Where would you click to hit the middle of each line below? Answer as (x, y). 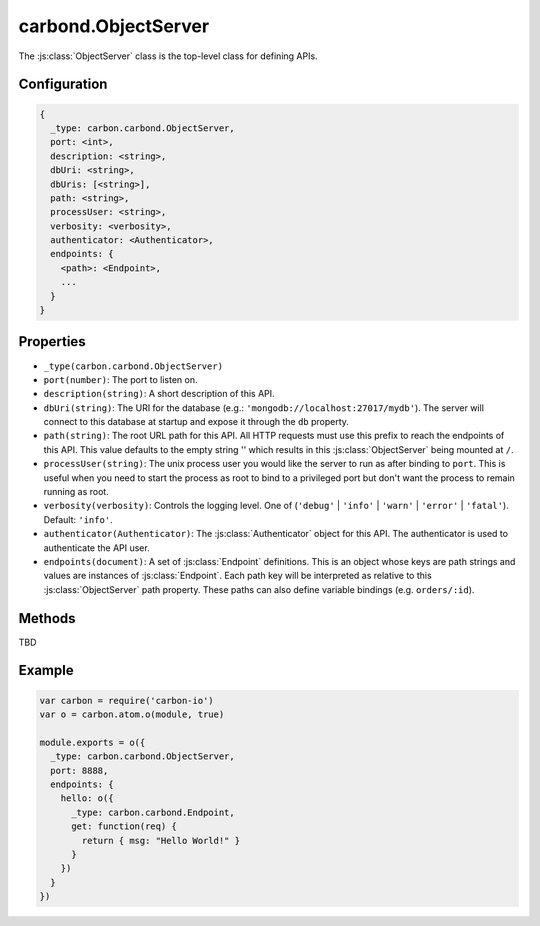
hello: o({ (87, 798)
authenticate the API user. (96, 547)
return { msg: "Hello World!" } (160, 840)
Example (46, 670)
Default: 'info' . (78, 519)
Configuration (63, 84)
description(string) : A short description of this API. (159, 394)
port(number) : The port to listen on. (120, 379)
